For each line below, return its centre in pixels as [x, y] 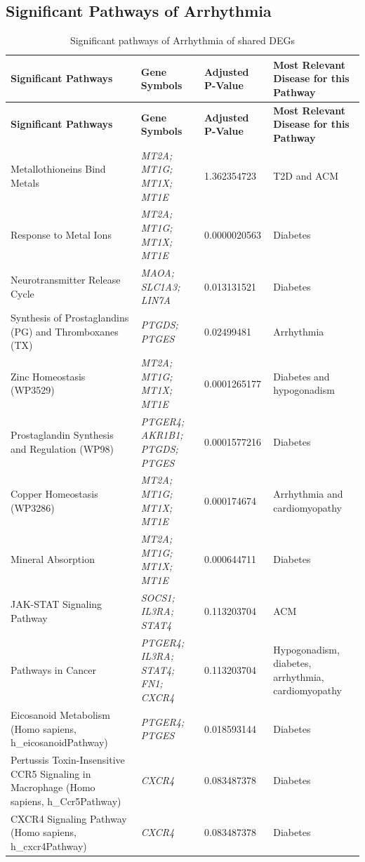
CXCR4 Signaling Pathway [69, 818]
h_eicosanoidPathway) [59, 742]
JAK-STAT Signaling [57, 604]
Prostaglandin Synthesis [62, 435]
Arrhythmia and [308, 494]
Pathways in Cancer [54, 669]
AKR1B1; [162, 435]
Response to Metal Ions [61, 234]
